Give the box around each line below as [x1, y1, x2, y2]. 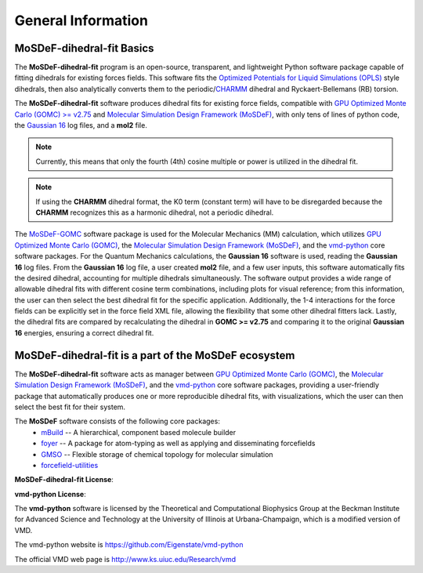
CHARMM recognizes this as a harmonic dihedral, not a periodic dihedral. [35, 208, 274, 217]
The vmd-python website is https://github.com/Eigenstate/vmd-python [14, 540, 244, 549]
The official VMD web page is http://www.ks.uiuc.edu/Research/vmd [14, 554, 237, 564]
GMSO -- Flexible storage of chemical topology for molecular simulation [41, 449, 273, 459]
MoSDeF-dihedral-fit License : [14, 475, 114, 484]
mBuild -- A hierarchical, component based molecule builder [41, 427, 237, 437]
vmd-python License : [14, 489, 86, 499]
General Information [14, 12, 149, 29]
